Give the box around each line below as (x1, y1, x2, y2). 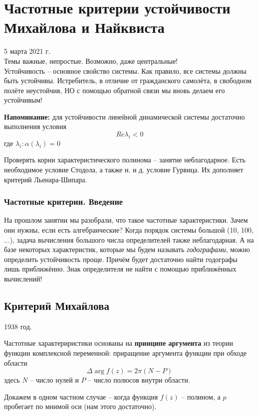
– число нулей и (30, 375, 79, 385)
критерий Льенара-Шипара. (4, 174, 87, 184)
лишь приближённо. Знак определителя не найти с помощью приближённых (4, 264, 237, 274)
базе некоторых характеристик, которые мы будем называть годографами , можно (4, 244, 250, 255)
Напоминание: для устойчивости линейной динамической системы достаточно (4, 111, 245, 122)
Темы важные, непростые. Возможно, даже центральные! (4, 55, 178, 66)
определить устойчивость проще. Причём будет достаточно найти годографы (4, 254, 238, 264)
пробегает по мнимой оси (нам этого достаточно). (4, 401, 157, 412)
